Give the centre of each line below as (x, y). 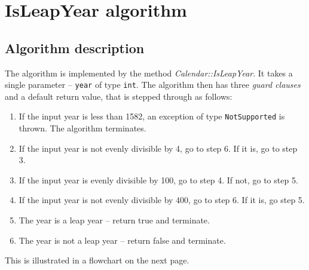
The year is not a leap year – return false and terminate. (122, 240)
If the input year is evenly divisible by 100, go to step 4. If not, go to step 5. (158, 180)
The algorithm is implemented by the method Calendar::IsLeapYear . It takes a (149, 73)
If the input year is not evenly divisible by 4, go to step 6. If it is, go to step (158, 148)
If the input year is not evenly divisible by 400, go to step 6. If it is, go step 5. (162, 200)
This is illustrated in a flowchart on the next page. (97, 260)
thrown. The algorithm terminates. (82, 128)
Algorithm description (75, 47)
